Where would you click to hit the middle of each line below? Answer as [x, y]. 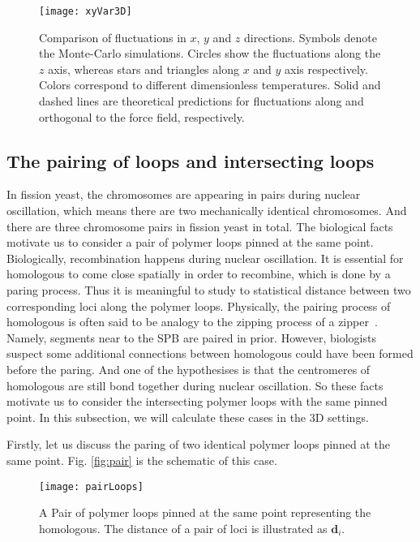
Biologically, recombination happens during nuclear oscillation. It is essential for [205, 258]
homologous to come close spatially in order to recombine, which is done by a [199, 274]
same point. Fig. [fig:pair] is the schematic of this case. [142, 460]
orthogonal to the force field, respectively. [142, 116]
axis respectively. [326, 69]
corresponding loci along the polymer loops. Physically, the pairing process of [199, 305]
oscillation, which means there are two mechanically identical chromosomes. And [207, 211]
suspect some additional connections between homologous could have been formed [210, 353]
